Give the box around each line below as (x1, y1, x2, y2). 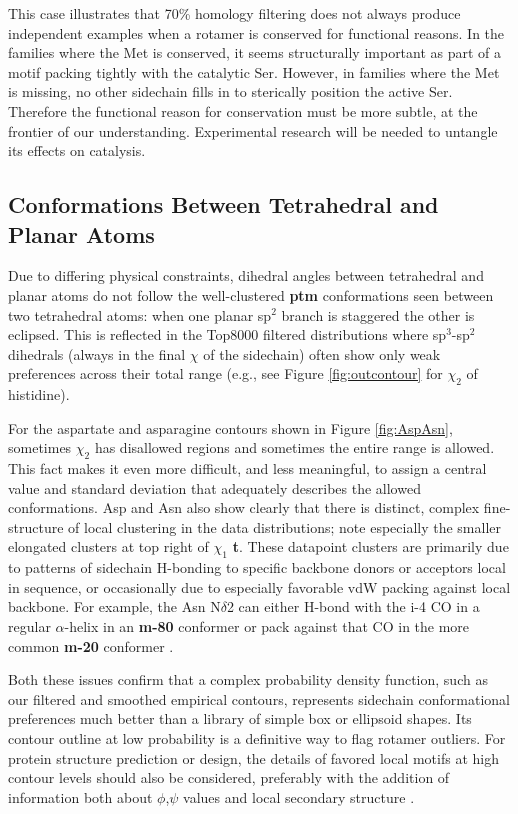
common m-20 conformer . (8, 635, 174, 656)
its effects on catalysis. (8, 140, 146, 161)
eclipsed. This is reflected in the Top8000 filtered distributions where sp (8, 324, 447, 345)
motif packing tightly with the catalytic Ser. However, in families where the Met (8, 61, 500, 82)
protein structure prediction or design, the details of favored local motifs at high (8, 747, 499, 768)
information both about (8, 786, 153, 807)
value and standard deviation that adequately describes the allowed (8, 477, 421, 498)
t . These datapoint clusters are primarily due (232, 536, 509, 557)
